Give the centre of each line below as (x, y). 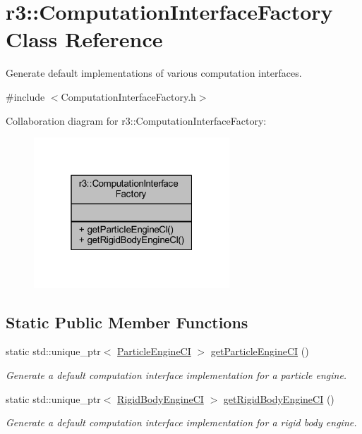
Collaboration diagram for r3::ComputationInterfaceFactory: (136, 120)
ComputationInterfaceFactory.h (128, 96)
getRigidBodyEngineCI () (279, 398)
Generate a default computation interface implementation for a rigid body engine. (181, 422)
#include (25, 96)
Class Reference (84, 39)
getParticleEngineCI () (260, 351)
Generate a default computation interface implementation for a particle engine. (176, 374)
